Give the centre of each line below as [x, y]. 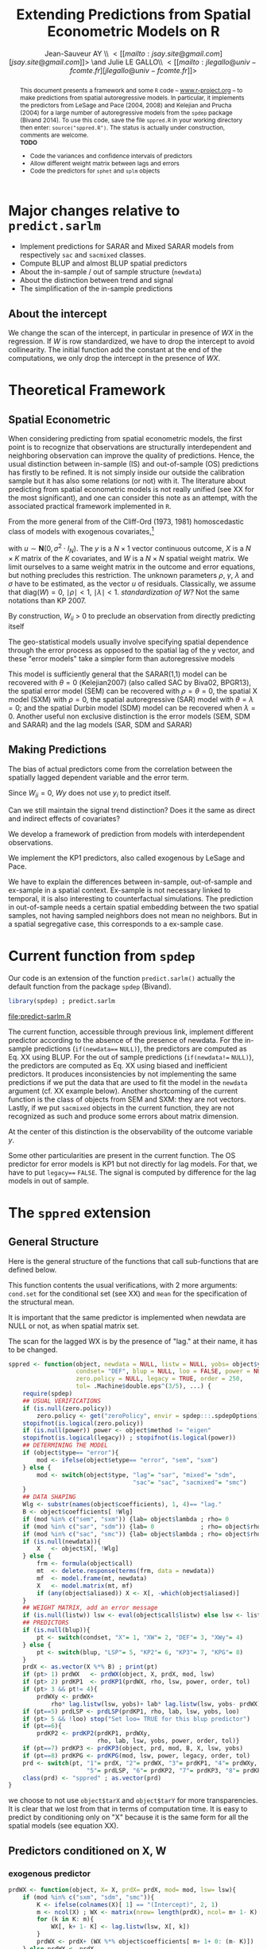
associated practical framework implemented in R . [90, 506]
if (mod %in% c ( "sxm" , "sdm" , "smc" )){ [89, 1897]
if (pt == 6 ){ [42, 1726]
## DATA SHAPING [50, 1497]
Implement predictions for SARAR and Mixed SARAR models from [127, 246]
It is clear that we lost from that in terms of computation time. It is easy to [128, 1809]
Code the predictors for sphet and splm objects [95, 170]
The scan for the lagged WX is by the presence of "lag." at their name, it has [133, 1341]
